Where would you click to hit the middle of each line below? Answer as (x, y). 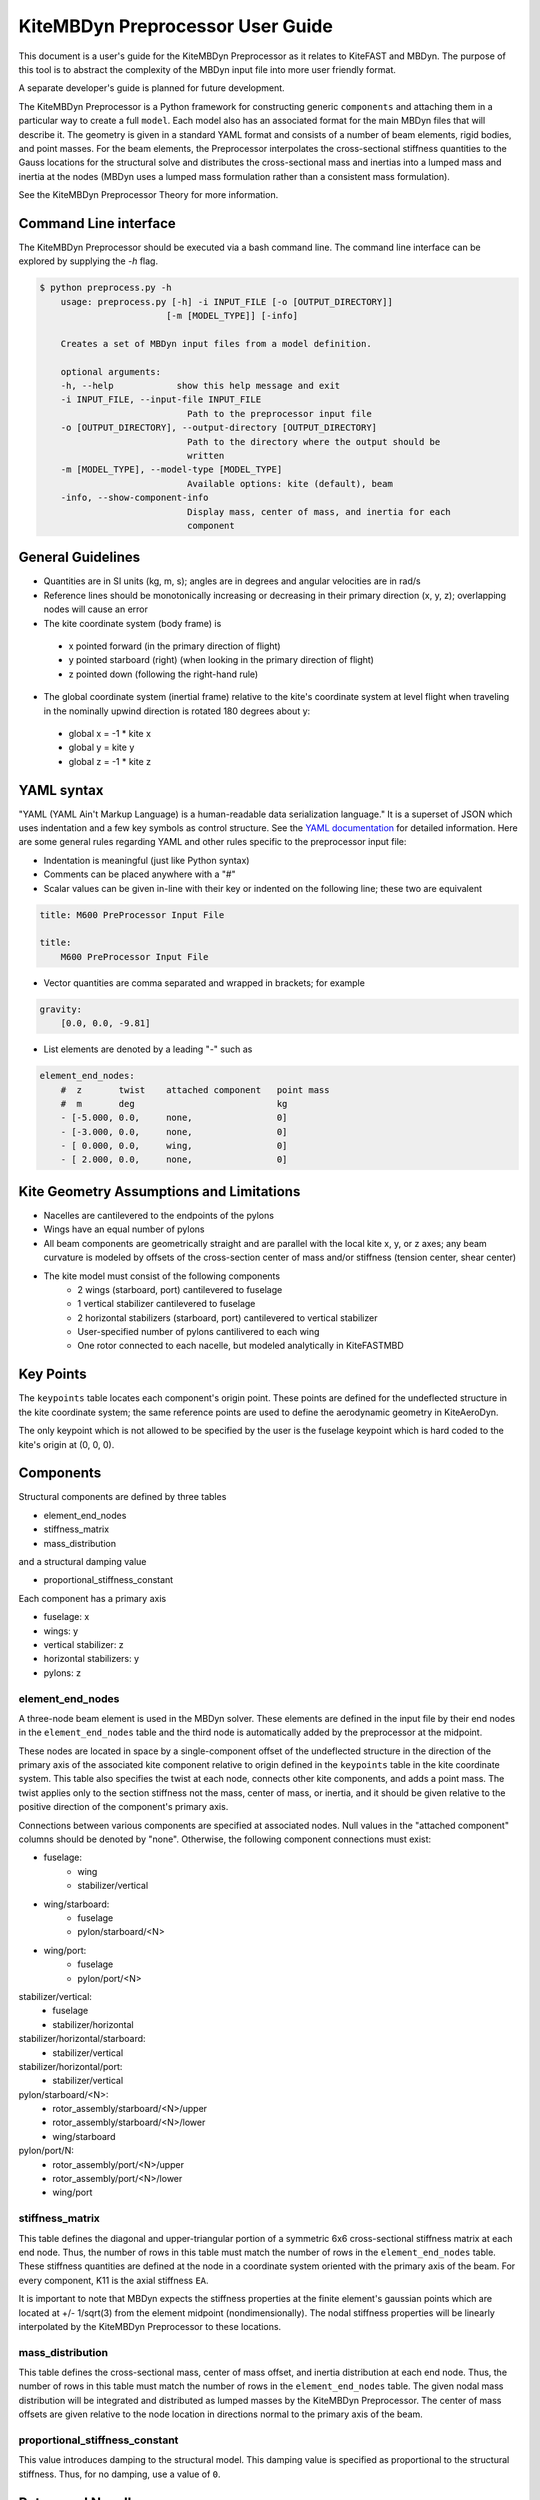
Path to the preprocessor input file (279, 413)
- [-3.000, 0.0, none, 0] (174, 1131)
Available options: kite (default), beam (290, 483)
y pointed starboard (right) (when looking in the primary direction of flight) (221, 660)
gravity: (61, 1009)
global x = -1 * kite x (110, 733)
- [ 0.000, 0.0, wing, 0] (174, 1146)
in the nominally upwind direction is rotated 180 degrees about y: (177, 711)
